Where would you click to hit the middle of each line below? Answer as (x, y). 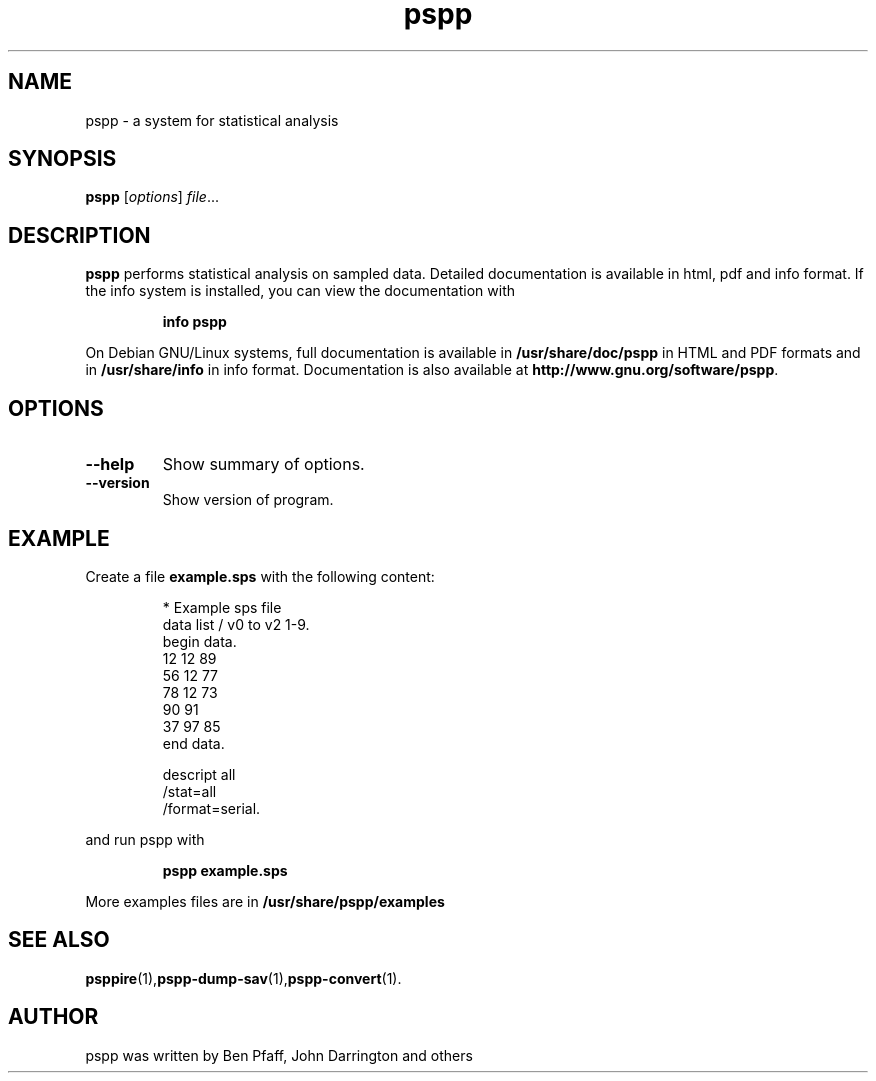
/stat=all (189, 791)
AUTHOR (53, 1017)
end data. (193, 743)
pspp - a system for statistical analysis (212, 120)
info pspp (194, 322)
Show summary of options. (263, 464)
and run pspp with (145, 839)
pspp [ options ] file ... (152, 197)
